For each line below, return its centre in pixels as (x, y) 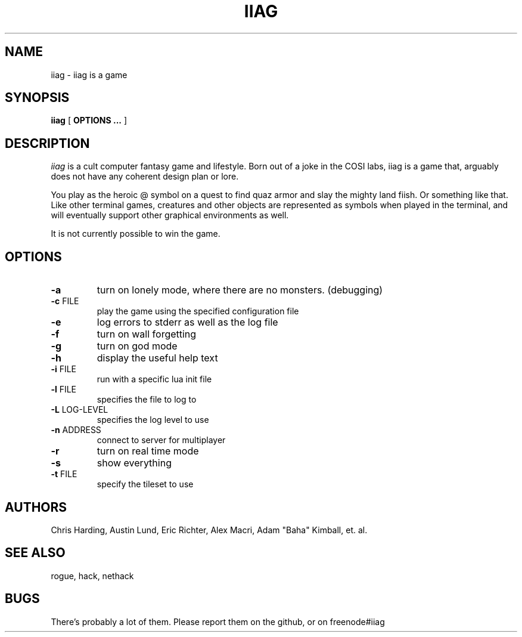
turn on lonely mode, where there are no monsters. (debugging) (240, 290)
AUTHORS (36, 507)
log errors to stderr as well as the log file (187, 322)
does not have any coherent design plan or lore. (145, 177)
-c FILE (65, 301)
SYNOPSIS (37, 98)
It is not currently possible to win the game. (136, 234)
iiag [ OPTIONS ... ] (89, 120)
